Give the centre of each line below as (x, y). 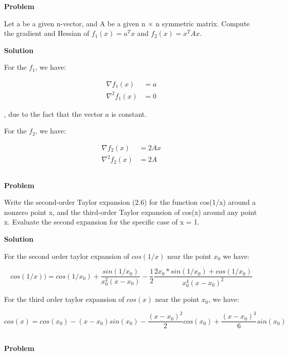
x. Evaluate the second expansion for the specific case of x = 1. (102, 222)
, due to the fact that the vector (54, 114)
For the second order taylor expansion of (67, 256)
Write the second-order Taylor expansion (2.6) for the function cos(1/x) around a (130, 202)
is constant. (129, 114)
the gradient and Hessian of (47, 33)
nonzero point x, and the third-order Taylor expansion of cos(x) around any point (131, 212)
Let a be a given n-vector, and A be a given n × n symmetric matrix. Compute (127, 23)
